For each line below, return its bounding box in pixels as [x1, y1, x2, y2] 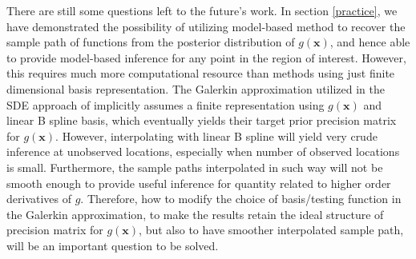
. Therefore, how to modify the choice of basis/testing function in [80, 190, 402, 207]
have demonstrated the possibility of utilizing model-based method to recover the [6, 18, 406, 34]
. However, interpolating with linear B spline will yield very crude [55, 127, 378, 144]
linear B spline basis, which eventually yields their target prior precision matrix [6, 112, 397, 129]
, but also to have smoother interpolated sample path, [139, 221, 404, 238]
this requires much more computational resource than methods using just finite [6, 65, 395, 82]
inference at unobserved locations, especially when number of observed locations [6, 143, 400, 160]
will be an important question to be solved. [6, 237, 219, 253]
